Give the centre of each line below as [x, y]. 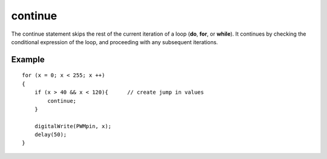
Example [28, 60]
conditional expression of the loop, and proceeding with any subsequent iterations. [114, 42]
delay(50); [51, 135]
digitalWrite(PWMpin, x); [73, 126]
